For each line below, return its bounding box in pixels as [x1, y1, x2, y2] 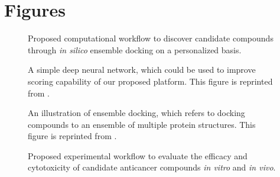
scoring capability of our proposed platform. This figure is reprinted [28, 75, 273, 87]
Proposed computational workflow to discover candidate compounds [28, 32, 274, 44]
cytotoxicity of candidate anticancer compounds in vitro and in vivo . [28, 161, 276, 173]
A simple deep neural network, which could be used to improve [28, 63, 256, 76]
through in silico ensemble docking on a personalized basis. [28, 43, 242, 56]
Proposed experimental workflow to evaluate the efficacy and [28, 149, 248, 162]
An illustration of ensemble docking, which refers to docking [28, 107, 245, 119]
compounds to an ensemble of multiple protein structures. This [28, 118, 256, 130]
